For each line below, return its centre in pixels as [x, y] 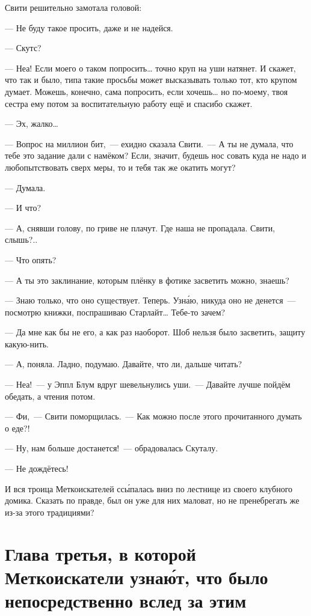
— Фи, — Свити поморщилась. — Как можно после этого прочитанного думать [153, 416]
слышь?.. [21, 239]
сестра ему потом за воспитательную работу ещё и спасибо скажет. [129, 103]
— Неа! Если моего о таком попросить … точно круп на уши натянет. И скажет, [150, 68]
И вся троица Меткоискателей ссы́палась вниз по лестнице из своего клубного [149, 488]
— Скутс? [23, 48]
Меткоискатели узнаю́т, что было [137, 577]
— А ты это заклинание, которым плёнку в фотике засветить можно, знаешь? [147, 280]
